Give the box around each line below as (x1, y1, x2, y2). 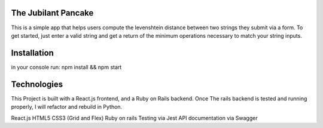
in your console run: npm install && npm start (11, 63, 122, 71)
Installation (11, 48, 54, 58)
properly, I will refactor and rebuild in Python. (11, 103, 123, 111)
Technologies (11, 79, 63, 89)
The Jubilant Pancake (11, 8, 94, 18)
